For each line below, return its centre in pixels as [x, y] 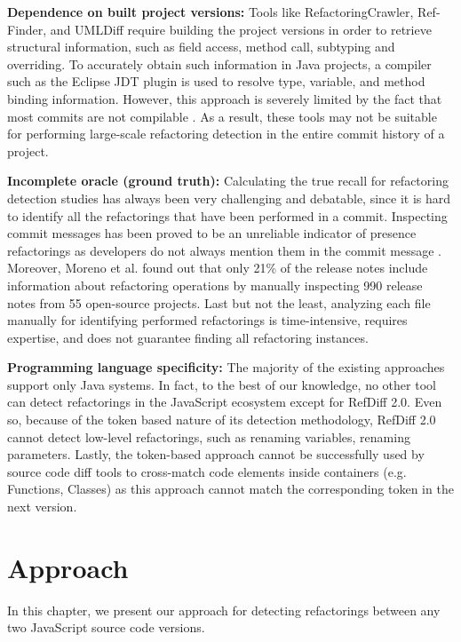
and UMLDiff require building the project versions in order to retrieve [241, 29]
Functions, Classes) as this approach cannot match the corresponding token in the [230, 489]
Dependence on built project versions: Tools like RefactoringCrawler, [211, 12]
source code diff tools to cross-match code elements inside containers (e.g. [207, 471]
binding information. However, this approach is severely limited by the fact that [225, 98]
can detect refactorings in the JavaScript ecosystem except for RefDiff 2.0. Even [225, 402]
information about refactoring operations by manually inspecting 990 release [215, 285]
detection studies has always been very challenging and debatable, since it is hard [229, 198]
